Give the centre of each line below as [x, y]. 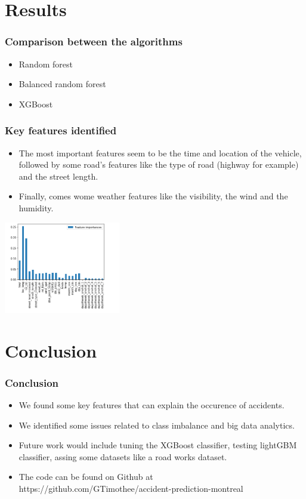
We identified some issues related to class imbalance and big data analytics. [157, 425]
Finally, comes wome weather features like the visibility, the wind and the [153, 196]
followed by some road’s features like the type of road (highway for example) [159, 164]
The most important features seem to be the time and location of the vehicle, [160, 153]
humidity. [36, 207]
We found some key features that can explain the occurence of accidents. [152, 404]
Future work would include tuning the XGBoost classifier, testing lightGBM [158, 445]
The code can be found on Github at [86, 477]
